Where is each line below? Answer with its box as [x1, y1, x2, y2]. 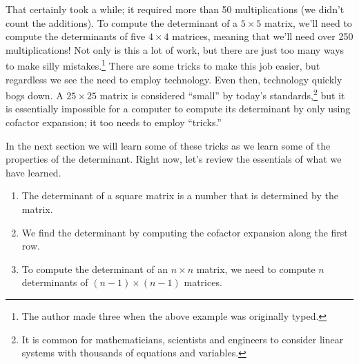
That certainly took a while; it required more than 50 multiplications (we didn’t [6, 2, 345, 16]
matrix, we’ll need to [264, 15, 352, 30]
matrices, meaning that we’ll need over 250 [172, 29, 353, 43]
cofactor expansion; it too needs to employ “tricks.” [6, 115, 222, 130]
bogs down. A [6, 88, 64, 102]
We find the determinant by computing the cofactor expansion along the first [21, 225, 348, 239]
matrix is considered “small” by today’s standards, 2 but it [99, 86, 345, 102]
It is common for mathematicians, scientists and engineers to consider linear [21, 332, 344, 346]
